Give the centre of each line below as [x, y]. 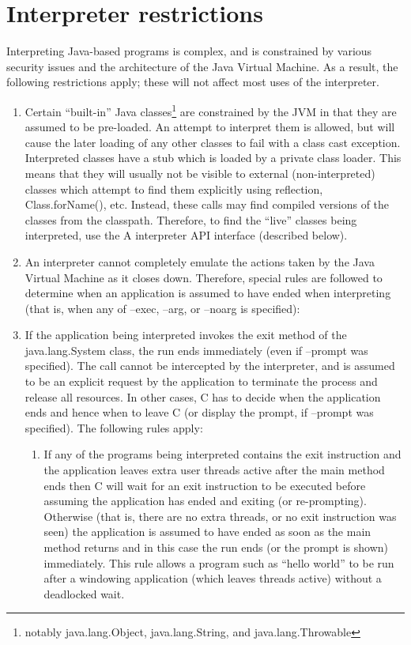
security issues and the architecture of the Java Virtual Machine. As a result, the [202, 66]
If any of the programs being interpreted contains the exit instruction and [222, 454]
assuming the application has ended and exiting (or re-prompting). [205, 501]
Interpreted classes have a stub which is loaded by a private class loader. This [213, 158]
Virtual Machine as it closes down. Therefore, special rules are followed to [204, 277]
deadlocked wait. [84, 593]
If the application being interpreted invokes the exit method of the [186, 335]
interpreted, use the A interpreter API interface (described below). [186, 235]
